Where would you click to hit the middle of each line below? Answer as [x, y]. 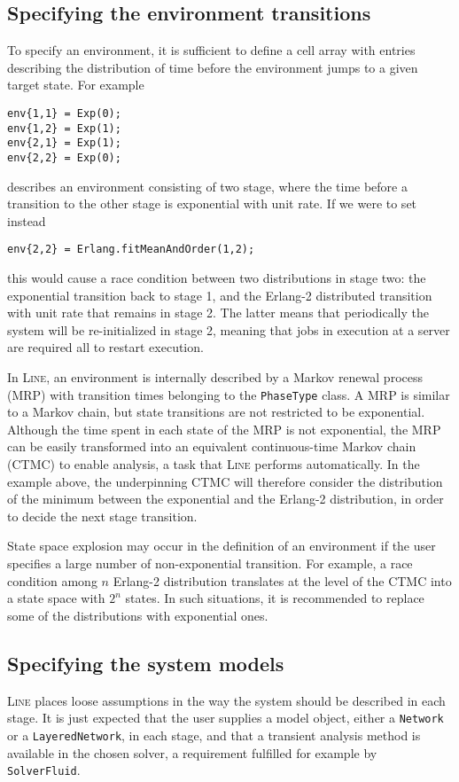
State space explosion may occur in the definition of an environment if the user [222, 546]
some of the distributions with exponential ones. [138, 615]
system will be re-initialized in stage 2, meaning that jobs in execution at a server [229, 329]
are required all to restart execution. [105, 347]
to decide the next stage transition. [102, 516]
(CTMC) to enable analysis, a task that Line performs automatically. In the [214, 464]
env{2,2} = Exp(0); [64, 157]
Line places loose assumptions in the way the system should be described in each [226, 700]
